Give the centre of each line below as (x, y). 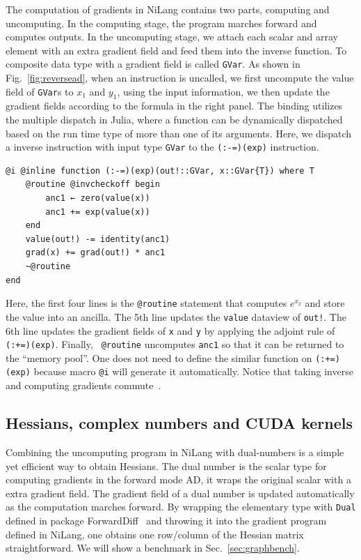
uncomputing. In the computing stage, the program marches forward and (161, 23)
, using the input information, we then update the (223, 91)
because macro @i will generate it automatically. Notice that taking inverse (193, 371)
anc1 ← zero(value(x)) (98, 198)
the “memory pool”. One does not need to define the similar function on (159, 357)
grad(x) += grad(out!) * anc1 (95, 253)
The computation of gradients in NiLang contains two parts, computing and (168, 9)
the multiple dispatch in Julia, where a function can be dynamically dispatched (174, 120)
